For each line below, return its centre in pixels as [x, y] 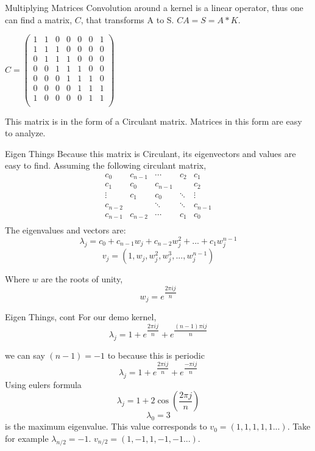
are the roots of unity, [82, 279]
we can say [25, 355]
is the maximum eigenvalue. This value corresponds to [106, 426]
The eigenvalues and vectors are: [65, 230]
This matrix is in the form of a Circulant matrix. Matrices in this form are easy [154, 121]
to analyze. [25, 133]
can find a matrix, [39, 19]
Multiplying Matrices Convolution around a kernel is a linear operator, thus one [154, 7]
